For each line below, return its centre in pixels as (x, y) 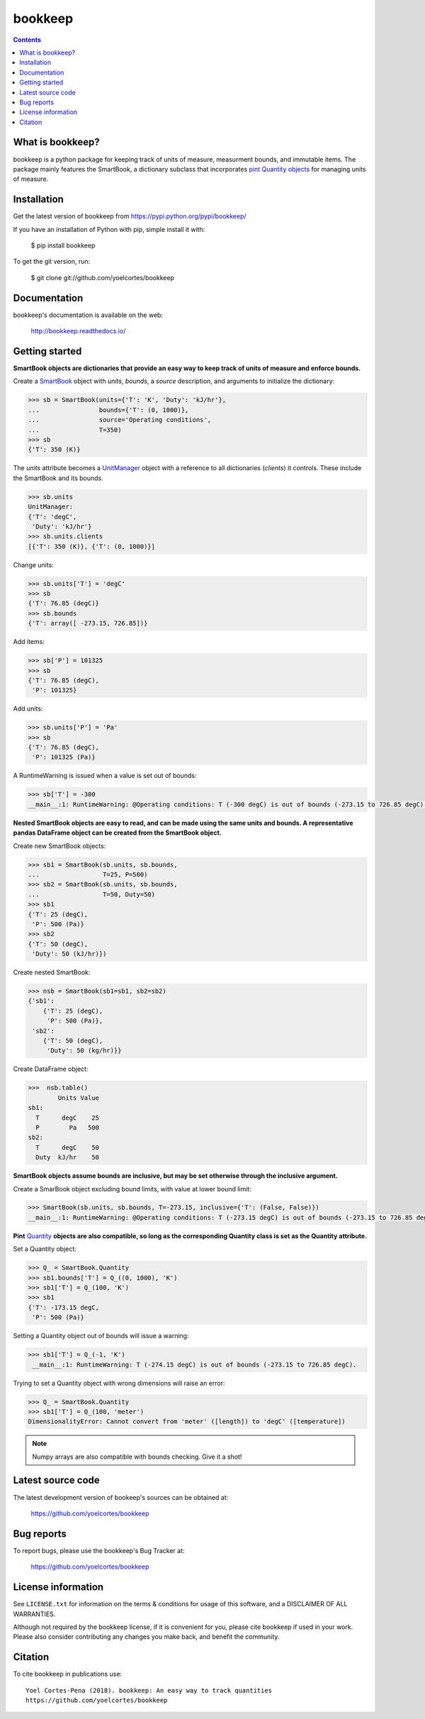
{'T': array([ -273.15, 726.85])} (88, 623)
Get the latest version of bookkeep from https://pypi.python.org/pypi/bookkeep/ (130, 216)
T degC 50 (67, 1147)
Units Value (78, 1098)
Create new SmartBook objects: (59, 846)
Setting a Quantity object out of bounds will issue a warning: (101, 1336)
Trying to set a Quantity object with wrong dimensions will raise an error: (119, 1383)
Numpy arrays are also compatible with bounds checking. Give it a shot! (137, 1457)
